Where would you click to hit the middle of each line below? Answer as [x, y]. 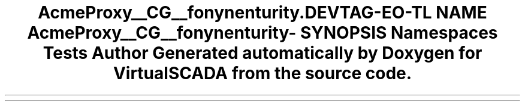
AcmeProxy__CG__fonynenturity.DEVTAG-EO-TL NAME [262, 13]
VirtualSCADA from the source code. [262, 73]
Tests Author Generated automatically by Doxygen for [262, 53]
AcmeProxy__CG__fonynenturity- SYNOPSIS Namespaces [262, 33]
